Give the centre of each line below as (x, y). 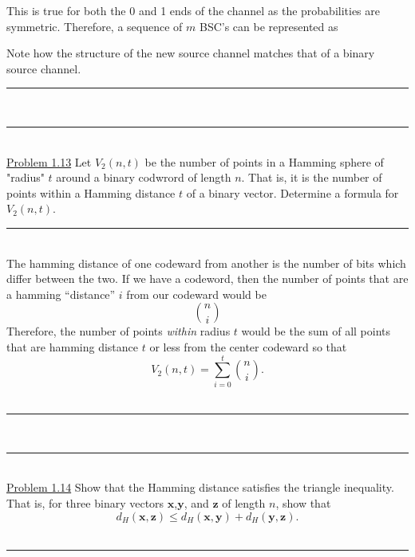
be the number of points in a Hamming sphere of (264, 161)
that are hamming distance (73, 346)
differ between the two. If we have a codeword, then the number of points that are (207, 278)
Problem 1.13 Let (49, 161)
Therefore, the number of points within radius (119, 331)
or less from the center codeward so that (248, 346)
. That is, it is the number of (312, 177)
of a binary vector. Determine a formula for (292, 192)
